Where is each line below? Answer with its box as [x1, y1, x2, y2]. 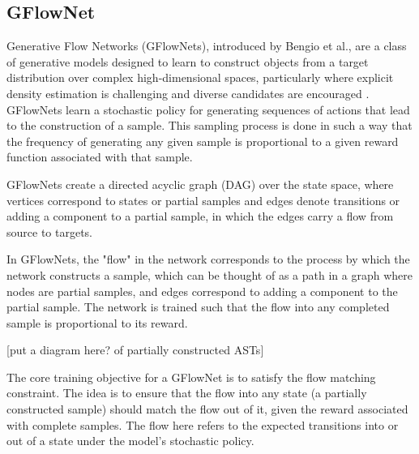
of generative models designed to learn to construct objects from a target [6, 53, 369, 70]
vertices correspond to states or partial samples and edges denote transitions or [6, 191, 400, 208]
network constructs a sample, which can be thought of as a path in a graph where [6, 266, 413, 283]
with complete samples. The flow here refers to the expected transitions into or [6, 416, 399, 433]
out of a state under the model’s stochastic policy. [6, 432, 254, 449]
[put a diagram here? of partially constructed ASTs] [6, 341, 264, 358]
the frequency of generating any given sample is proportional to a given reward [6, 132, 399, 149]
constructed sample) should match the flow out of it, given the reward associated [6, 400, 408, 418]
